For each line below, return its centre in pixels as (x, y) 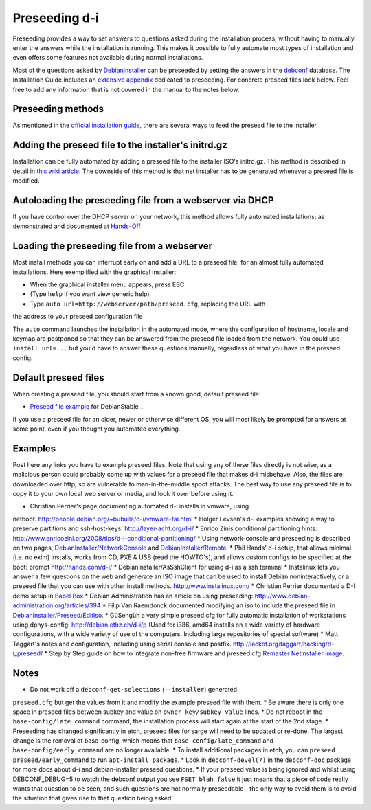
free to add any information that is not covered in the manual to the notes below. (126, 89)
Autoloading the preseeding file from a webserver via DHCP (143, 200)
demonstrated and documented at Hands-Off (77, 226)
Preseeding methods (58, 109)
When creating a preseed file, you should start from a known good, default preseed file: (137, 394)
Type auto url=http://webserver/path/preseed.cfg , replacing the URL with (148, 304)
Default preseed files (58, 378)
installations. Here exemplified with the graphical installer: (94, 272)
